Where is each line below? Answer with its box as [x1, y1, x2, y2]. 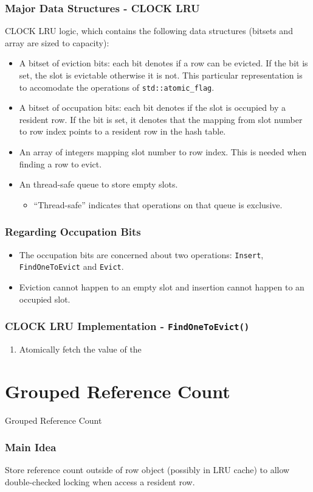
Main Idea [5, 440, 57, 455]
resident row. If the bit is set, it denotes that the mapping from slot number [19, 113, 303, 125]
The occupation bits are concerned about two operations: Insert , [19, 248, 264, 261]
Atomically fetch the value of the [19, 342, 142, 355]
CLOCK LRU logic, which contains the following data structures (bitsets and [5, 24, 293, 37]
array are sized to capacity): [5, 36, 109, 49]
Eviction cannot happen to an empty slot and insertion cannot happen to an [19, 280, 304, 293]
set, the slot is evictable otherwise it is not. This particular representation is [19, 69, 303, 81]
